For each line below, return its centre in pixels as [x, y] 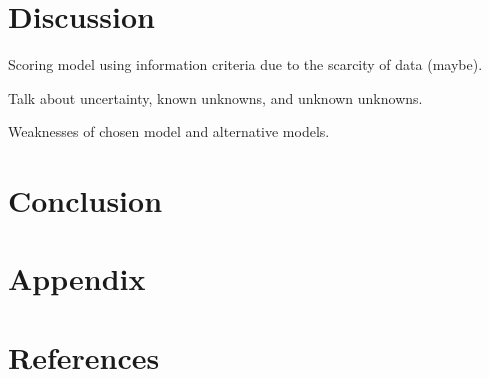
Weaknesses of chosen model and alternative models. [169, 131]
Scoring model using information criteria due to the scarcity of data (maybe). [245, 64]
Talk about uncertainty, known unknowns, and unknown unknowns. [215, 97]
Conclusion [85, 200]
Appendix [77, 278]
